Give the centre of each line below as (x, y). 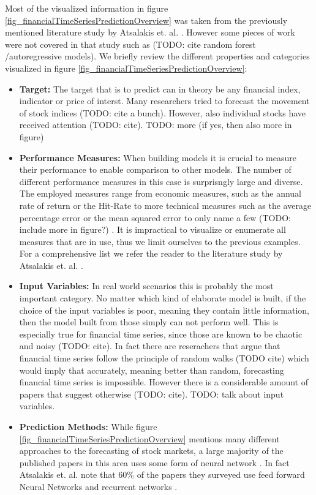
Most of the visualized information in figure (87, 8)
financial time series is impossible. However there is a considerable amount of (164, 382)
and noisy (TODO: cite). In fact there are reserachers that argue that (150, 346)
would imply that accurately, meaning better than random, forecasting (152, 370)
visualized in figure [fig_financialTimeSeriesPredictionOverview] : (126, 68)
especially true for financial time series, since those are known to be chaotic (161, 334)
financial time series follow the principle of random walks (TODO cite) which (164, 358)
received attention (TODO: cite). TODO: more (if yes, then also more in (156, 125)
